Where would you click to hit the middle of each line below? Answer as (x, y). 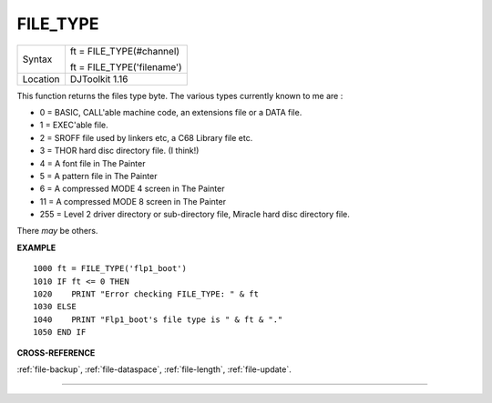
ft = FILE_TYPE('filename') (126, 66)
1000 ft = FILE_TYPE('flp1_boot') (110, 269)
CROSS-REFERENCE (56, 353)
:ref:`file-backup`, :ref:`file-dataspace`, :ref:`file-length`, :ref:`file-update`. (154, 369)
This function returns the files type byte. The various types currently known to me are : (180, 96)
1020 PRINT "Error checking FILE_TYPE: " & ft (146, 294)
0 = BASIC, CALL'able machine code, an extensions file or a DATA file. (171, 112)
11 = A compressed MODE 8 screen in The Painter (133, 201)
